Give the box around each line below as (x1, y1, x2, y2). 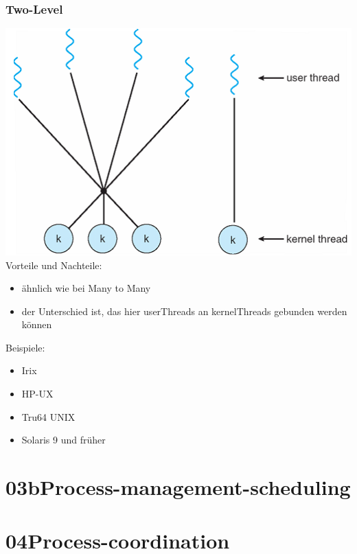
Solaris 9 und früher (21, 432, 106, 447)
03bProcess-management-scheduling (5, 473, 351, 501)
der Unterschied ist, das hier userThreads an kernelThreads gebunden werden (21, 303, 347, 318)
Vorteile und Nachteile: (5, 257, 102, 272)
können (21, 317, 52, 332)
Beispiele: (5, 340, 45, 354)
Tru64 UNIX (21, 409, 76, 424)
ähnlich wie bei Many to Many (21, 281, 151, 295)
